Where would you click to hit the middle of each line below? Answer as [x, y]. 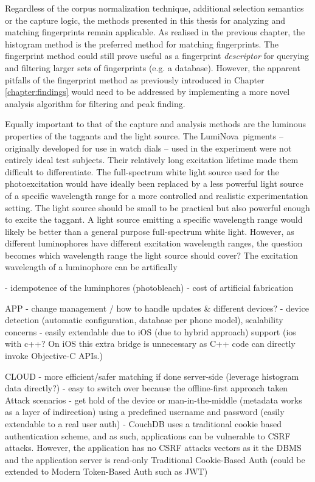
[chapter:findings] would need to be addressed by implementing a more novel [147, 92]
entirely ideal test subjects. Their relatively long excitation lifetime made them [152, 160]
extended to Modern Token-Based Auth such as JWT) [106, 471]
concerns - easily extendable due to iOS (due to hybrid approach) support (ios [151, 331]
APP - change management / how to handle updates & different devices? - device [157, 308]
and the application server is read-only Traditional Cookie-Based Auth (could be [155, 459]
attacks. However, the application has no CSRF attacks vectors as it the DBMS [153, 448]
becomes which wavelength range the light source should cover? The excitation [151, 255]
